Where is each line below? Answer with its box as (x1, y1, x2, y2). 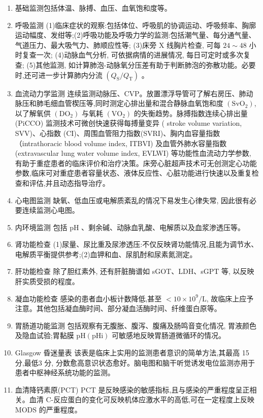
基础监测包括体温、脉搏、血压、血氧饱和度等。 (15, 3, 172, 13)
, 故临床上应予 (206, 293, 254, 303)
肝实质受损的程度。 (15, 276, 79, 287)
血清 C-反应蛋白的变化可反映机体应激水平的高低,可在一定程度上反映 (29, 394, 255, 405)
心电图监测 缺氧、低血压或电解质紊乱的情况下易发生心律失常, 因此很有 (15, 194, 250, 205)
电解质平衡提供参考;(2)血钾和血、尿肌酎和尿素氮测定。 (15, 248, 197, 259)
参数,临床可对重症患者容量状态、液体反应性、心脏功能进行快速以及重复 (15, 168, 252, 178)
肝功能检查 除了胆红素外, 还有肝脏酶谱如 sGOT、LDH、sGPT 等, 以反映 (15, 266, 254, 276)
